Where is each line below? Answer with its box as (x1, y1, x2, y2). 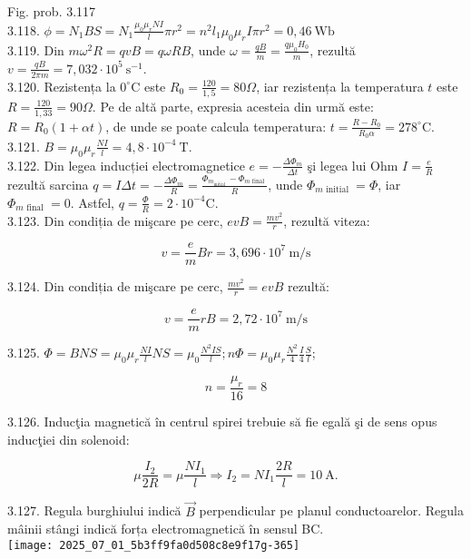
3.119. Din (7, 40, 64, 59)
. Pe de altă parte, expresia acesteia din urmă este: (92, 96, 374, 115)
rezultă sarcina (7, 174, 89, 193)
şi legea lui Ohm (307, 155, 398, 174)
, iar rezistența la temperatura (256, 76, 424, 95)
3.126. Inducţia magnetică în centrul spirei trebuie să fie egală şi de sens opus (7, 412, 437, 431)
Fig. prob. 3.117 (7, 2, 96, 20)
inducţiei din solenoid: (7, 429, 130, 448)
